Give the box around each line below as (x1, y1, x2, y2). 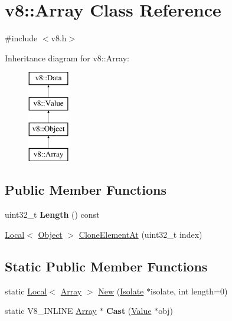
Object (38, 228, 63, 240)
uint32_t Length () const (5, 208, 100, 221)
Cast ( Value (106, 304, 152, 317)
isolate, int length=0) (150, 284, 228, 297)
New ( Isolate (98, 284, 144, 297)
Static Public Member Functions (5, 257, 208, 275)
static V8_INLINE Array (5, 304, 97, 317)
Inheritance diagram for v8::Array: (5, 51, 130, 64)
